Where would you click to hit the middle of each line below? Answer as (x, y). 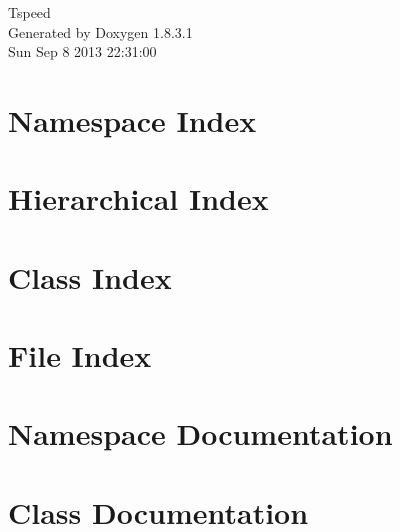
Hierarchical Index (138, 198)
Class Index (90, 276)
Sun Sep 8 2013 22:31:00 (82, 51)
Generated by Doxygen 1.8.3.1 (100, 31)
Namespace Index (132, 119)
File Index (80, 355)
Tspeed (29, 12)
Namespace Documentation (200, 433)
